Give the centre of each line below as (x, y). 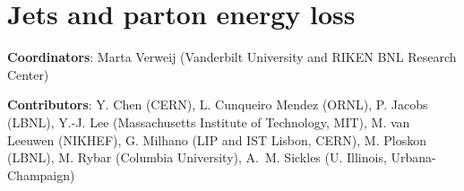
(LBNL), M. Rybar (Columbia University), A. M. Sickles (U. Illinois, (197, 157)
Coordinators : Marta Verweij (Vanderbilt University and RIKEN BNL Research (232, 57)
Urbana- (413, 157)
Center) (28, 74)
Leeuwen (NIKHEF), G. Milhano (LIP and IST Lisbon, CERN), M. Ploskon (217, 139)
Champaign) (41, 174)
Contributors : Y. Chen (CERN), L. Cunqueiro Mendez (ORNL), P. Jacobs (218, 104)
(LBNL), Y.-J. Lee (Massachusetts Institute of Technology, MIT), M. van (209, 122)
